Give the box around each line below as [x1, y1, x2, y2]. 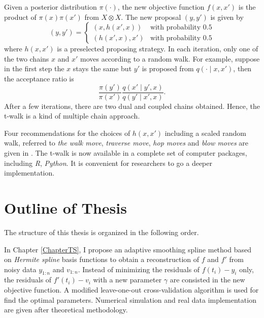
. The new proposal [121, 11, 181, 22]
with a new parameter [93, 274, 162, 285]
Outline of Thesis [4, 197, 127, 218]
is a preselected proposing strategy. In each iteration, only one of [57, 43, 258, 54]
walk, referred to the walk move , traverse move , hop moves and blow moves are [4, 137, 248, 148]
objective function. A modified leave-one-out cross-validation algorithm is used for [4, 284, 259, 295]
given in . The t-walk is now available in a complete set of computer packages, [4, 148, 247, 158]
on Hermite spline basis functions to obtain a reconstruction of [4, 254, 200, 265]
